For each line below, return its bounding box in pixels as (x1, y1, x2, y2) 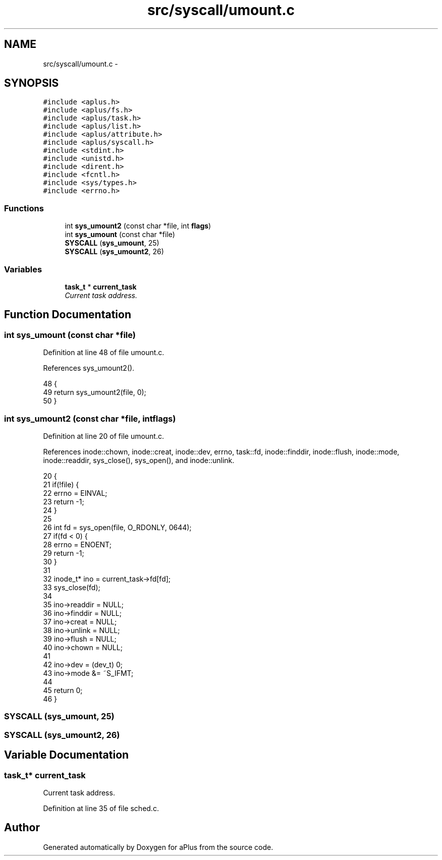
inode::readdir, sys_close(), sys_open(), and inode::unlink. (43, 455, 235, 465)
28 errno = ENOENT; (43, 540, 112, 549)
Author (4, 821, 40, 834)
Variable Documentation (4, 749, 129, 762)
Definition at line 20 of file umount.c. (43, 431, 164, 440)
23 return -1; (43, 497, 84, 506)
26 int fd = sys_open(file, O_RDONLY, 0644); (43, 523, 192, 532)
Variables (4, 264, 42, 274)
